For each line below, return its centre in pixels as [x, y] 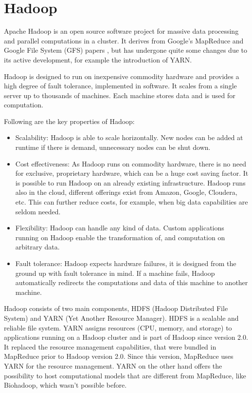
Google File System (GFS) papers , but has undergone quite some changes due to [126, 50]
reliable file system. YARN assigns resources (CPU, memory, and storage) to [118, 327]
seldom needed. [38, 211]
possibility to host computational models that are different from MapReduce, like [125, 375]
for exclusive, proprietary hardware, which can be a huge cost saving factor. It [132, 173]
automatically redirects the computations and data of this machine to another [132, 282]
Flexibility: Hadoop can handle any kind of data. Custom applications [120, 228]
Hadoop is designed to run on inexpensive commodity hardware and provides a [122, 76]
